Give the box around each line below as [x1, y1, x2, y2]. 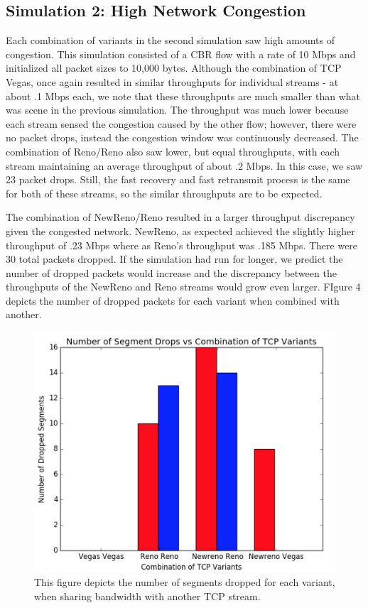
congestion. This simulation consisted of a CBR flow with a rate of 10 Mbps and [6, 46, 356, 61]
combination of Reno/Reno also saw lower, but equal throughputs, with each [6, 143, 340, 158]
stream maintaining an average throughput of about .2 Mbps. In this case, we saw [6, 158, 363, 173]
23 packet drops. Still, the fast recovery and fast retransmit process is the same [6, 172, 350, 187]
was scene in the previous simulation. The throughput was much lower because [6, 102, 349, 117]
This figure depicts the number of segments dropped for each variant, [34, 575, 335, 590]
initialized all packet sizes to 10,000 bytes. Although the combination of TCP [6, 60, 342, 75]
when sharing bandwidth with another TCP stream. [34, 588, 261, 603]
